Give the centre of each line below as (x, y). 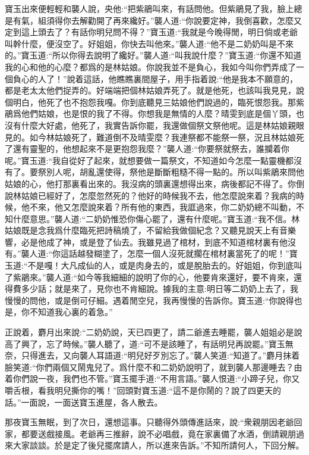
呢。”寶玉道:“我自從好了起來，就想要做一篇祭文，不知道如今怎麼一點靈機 (145, 160)
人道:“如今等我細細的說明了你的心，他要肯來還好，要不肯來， (174, 277)
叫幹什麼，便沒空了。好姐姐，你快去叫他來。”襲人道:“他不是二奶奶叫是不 (145, 43)
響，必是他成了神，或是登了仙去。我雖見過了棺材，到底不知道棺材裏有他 (146, 241)
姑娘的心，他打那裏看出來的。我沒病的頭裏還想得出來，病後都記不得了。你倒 (154, 183)
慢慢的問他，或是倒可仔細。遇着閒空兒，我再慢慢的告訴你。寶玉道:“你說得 (149, 300)
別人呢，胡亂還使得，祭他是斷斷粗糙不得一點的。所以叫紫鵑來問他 (175, 172)
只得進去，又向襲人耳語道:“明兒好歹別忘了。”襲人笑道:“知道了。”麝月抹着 (160, 355)
